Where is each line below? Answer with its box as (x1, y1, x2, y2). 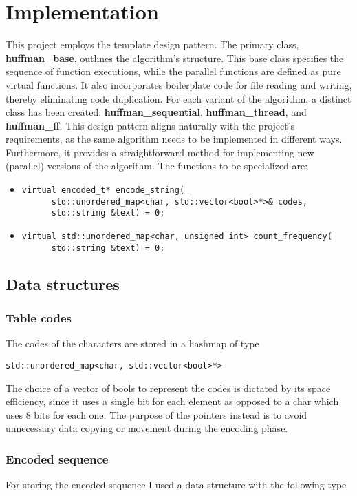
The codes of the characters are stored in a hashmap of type (6, 336, 259, 351)
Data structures (6, 273, 120, 294)
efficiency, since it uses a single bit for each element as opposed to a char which (6, 394, 339, 409)
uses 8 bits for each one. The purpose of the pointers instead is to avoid (6, 407, 307, 422)
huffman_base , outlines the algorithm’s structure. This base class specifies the (6, 50, 344, 65)
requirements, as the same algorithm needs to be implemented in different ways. (6, 132, 343, 146)
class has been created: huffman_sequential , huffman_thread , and (6, 105, 307, 119)
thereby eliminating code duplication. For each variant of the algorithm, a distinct (6, 91, 351, 105)
